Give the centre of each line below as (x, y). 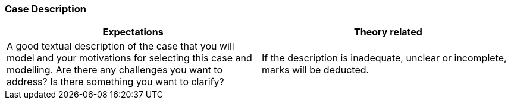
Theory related (388, 32)
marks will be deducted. (316, 70)
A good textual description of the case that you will (120, 46)
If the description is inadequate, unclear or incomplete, (384, 58)
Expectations (133, 32)
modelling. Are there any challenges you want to (115, 70)
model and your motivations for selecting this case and (129, 58)
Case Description (46, 9)
